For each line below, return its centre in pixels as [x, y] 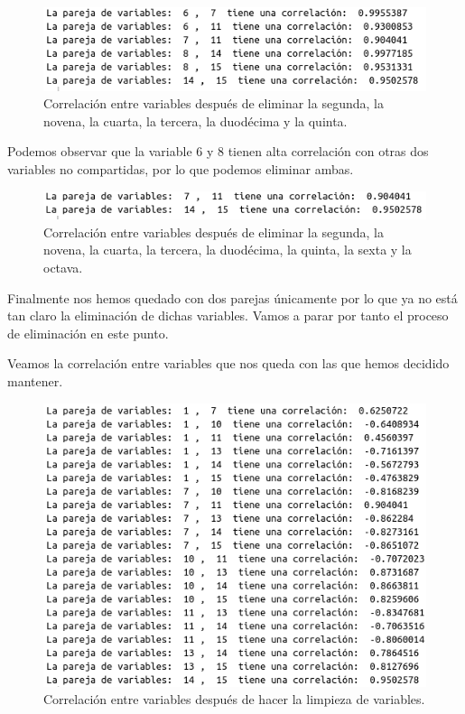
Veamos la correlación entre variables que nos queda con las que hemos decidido [228, 363]
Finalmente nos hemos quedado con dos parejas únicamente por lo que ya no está [232, 297]
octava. [63, 268]
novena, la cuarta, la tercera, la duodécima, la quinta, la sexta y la [228, 250]
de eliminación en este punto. [88, 333]
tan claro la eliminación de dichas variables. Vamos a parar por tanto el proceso [228, 315]
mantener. [35, 381]
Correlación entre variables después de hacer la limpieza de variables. [234, 699]
